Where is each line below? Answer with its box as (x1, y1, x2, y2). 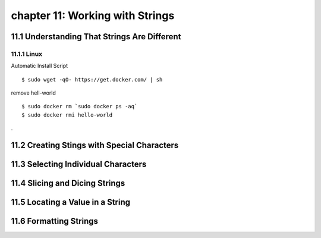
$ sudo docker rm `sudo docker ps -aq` (21, 103, 138, 110)
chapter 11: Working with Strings (11, 9, 175, 22)
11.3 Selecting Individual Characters (11, 159, 147, 170)
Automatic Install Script (11, 62, 68, 70)
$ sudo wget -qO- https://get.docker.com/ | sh (21, 76, 163, 83)
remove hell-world (11, 89, 56, 96)
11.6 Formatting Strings (11, 216, 98, 226)
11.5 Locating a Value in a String (11, 197, 131, 208)
